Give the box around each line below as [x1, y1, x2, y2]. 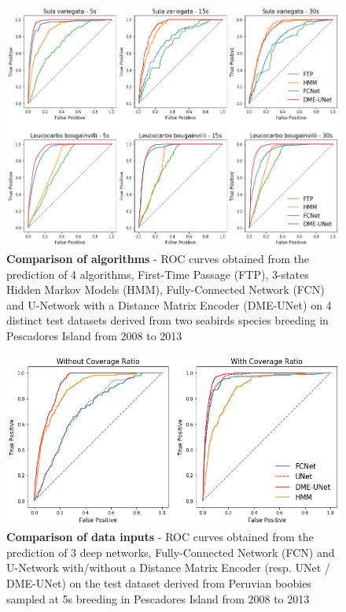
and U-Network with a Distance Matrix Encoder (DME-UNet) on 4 [6, 296, 332, 313]
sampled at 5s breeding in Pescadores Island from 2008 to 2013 [6, 590, 310, 606]
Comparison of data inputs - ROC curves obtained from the [6, 529, 314, 545]
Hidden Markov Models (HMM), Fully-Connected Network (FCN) [6, 281, 325, 298]
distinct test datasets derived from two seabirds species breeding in [6, 312, 329, 328]
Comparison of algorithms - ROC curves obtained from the [6, 250, 310, 267]
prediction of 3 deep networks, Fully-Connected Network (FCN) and [6, 543, 335, 560]
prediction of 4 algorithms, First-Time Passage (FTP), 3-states [6, 265, 309, 282]
